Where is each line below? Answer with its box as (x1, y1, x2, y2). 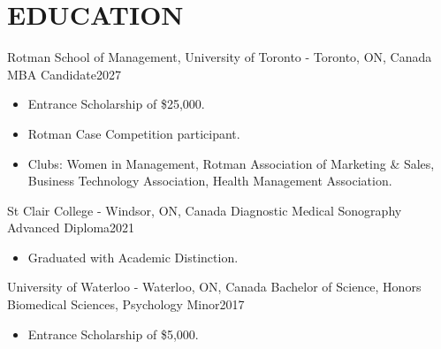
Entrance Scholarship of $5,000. (27, 324, 199, 343)
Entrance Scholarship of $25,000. (27, 95, 205, 113)
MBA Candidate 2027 (7, 64, 121, 83)
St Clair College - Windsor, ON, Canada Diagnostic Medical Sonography (7, 201, 402, 219)
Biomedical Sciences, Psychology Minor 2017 (7, 295, 245, 314)
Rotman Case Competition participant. (27, 124, 240, 142)
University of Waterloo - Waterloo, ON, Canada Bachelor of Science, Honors (7, 277, 422, 296)
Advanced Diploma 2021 (7, 218, 135, 237)
